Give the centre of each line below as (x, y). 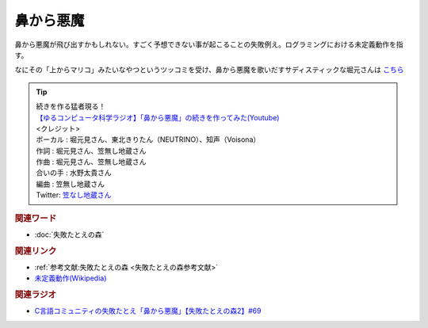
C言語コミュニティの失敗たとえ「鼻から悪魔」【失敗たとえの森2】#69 (148, 311)
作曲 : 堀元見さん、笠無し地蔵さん (91, 162)
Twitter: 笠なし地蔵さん (74, 195)
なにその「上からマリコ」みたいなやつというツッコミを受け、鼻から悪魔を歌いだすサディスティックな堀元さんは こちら (209, 70)
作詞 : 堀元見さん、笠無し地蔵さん (91, 151)
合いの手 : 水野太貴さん (74, 173)
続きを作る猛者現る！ (71, 106)
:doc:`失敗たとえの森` (69, 235)
